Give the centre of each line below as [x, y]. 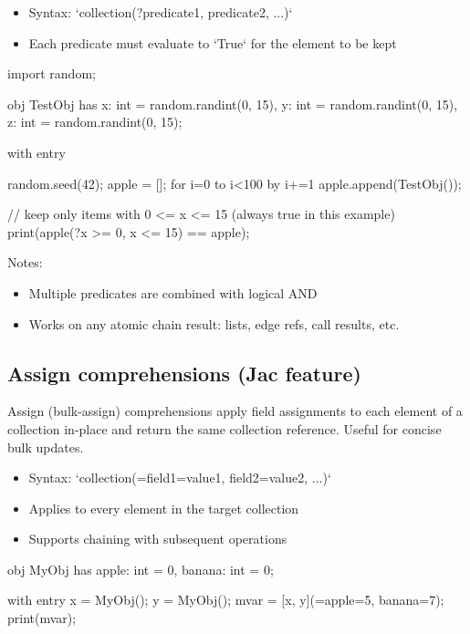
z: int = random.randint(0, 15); [95, 122]
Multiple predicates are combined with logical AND [173, 292]
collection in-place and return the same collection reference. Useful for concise [225, 428]
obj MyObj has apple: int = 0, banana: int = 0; [141, 569]
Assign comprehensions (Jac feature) [184, 373]
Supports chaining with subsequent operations [158, 539]
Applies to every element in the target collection [164, 508]
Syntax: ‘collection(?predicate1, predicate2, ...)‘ [161, 12]
